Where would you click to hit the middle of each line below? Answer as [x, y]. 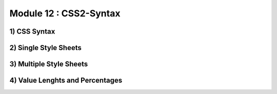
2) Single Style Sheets [45, 48]
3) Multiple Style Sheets [49, 64]
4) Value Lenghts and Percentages [66, 80]
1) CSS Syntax [32, 31]
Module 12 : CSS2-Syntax [65, 13]
